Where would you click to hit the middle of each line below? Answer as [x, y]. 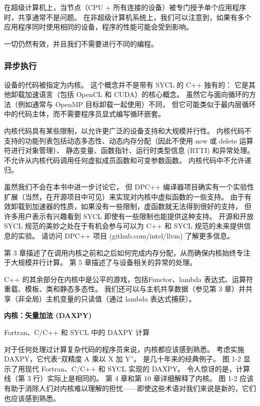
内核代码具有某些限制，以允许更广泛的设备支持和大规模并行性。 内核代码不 [128, 130]
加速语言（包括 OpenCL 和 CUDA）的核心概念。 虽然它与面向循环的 [137, 94]
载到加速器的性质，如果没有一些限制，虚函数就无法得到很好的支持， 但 [134, 206]
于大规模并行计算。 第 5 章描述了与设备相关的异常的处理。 [100, 262]
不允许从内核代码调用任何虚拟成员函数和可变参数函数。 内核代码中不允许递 [128, 160]
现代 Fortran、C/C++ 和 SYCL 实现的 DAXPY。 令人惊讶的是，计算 [137, 368]
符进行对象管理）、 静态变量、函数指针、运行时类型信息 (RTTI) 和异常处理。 [129, 150]
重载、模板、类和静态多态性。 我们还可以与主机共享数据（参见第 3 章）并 [125, 289]
